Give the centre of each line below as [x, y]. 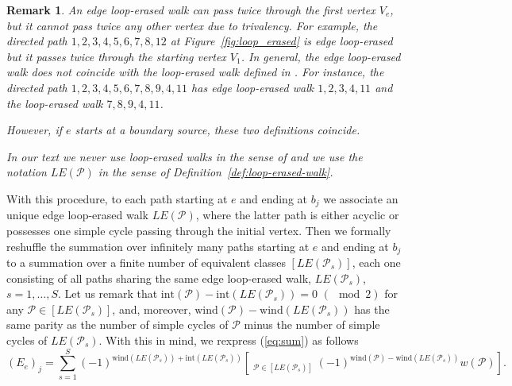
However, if [34, 130]
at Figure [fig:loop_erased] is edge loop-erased [281, 41]
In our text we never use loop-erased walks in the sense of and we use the [185, 156]
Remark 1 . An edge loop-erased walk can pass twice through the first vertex [191, 10]
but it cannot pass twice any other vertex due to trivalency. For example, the [192, 25]
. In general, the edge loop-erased [321, 56]
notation [27, 172]
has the [372, 309]
